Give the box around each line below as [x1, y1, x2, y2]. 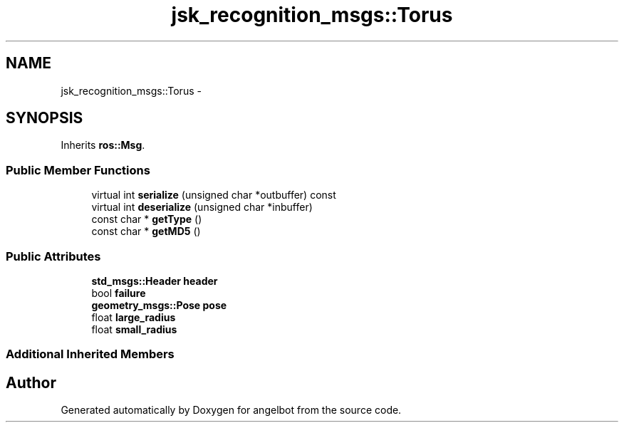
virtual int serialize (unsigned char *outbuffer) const [91, 189, 336, 202]
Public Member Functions [6, 162, 150, 177]
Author [6, 373, 56, 392]
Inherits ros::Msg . [61, 139, 145, 152]
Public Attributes [6, 249, 101, 263]
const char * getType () [91, 213, 202, 226]
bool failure [91, 286, 146, 299]
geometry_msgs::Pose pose [91, 298, 227, 311]
